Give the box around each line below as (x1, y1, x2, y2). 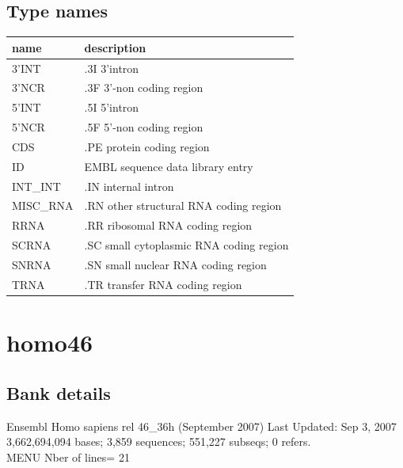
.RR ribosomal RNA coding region (84, 217, 253, 234)
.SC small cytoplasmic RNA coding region (84, 237, 289, 253)
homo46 (6, 326, 93, 359)
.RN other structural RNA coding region (84, 197, 282, 214)
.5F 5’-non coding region (84, 119, 203, 135)
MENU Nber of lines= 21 (6, 448, 130, 465)
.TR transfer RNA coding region (84, 276, 242, 292)
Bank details (6, 380, 111, 405)
